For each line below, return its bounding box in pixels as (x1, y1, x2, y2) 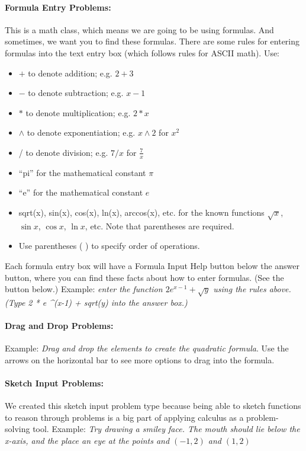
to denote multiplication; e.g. (25, 106, 131, 119)
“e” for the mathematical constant (18, 186, 143, 199)
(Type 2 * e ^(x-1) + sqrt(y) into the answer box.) (5, 296, 188, 308)
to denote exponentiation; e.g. (27, 126, 136, 139)
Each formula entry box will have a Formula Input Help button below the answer (5, 259, 300, 271)
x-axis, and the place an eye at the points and (5, 434, 170, 447)
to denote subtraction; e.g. (28, 87, 124, 99)
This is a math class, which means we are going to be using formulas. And (5, 23, 274, 36)
